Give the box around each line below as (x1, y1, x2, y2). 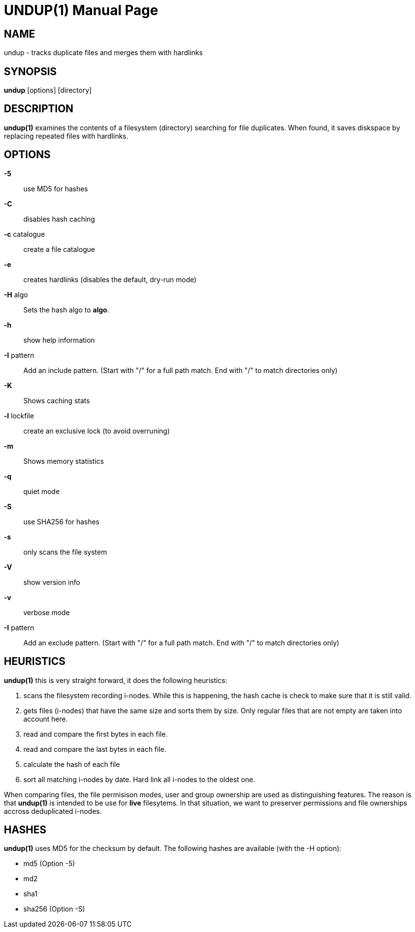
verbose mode (23, 608, 70, 617)
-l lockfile (4, 411, 34, 420)
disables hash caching (23, 214, 95, 223)
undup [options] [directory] (4, 86, 92, 95)
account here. (23, 714, 68, 723)
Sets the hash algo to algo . (23, 305, 109, 314)
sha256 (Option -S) (23, 905, 85, 913)
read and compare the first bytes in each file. (23, 729, 168, 738)
